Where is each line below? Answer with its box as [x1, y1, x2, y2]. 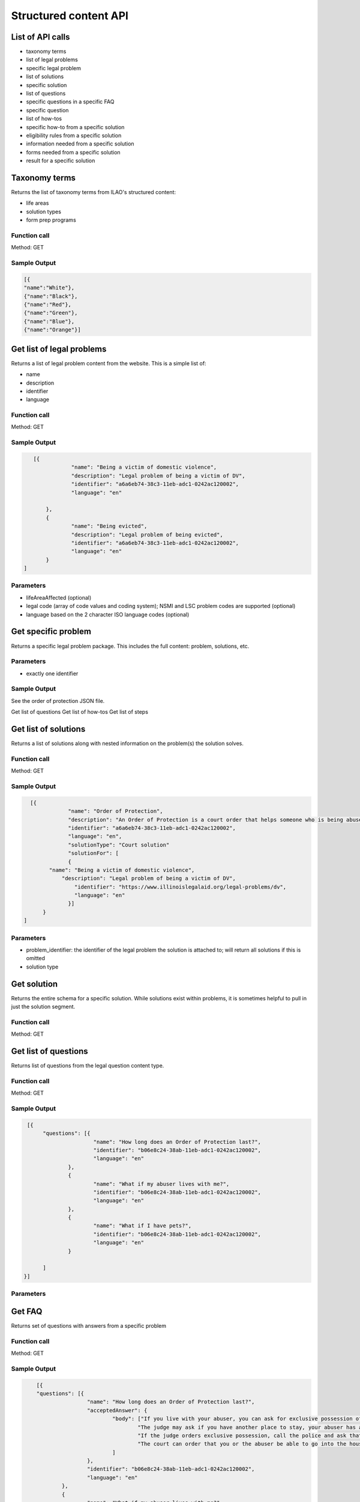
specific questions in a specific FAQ [26, 98, 115, 105]
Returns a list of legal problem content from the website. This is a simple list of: [11, 359, 206, 366]
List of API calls [11, 32, 70, 42]
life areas [26, 199, 49, 207]
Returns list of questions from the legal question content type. [11, 1062, 164, 1069]
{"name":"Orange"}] [23, 326, 81, 333]
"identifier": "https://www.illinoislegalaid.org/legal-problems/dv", [74, 883, 287, 890]
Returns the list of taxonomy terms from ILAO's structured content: [11, 189, 176, 196]
